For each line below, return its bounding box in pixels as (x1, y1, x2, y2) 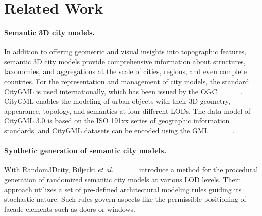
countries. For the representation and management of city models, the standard (4, 76, 249, 86)
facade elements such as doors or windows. (4, 203, 135, 214)
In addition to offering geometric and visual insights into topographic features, (4, 46, 247, 57)
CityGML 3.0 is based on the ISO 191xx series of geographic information (4, 115, 230, 126)
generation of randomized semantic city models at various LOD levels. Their (4, 174, 240, 184)
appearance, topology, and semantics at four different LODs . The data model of (4, 105, 251, 116)
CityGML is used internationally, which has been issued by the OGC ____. (4, 86, 243, 96)
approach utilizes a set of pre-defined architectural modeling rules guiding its (4, 184, 242, 194)
